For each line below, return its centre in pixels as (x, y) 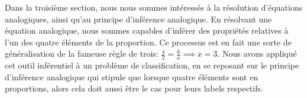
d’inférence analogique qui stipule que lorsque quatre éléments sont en (132, 76)
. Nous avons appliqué (257, 53)
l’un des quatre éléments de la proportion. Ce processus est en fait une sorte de (148, 42)
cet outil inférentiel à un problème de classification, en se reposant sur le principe (152, 65)
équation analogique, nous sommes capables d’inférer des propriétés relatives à (147, 30)
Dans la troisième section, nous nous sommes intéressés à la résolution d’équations (154, 7)
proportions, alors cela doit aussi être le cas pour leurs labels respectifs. (134, 88)
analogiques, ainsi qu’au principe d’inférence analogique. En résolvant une (138, 19)
